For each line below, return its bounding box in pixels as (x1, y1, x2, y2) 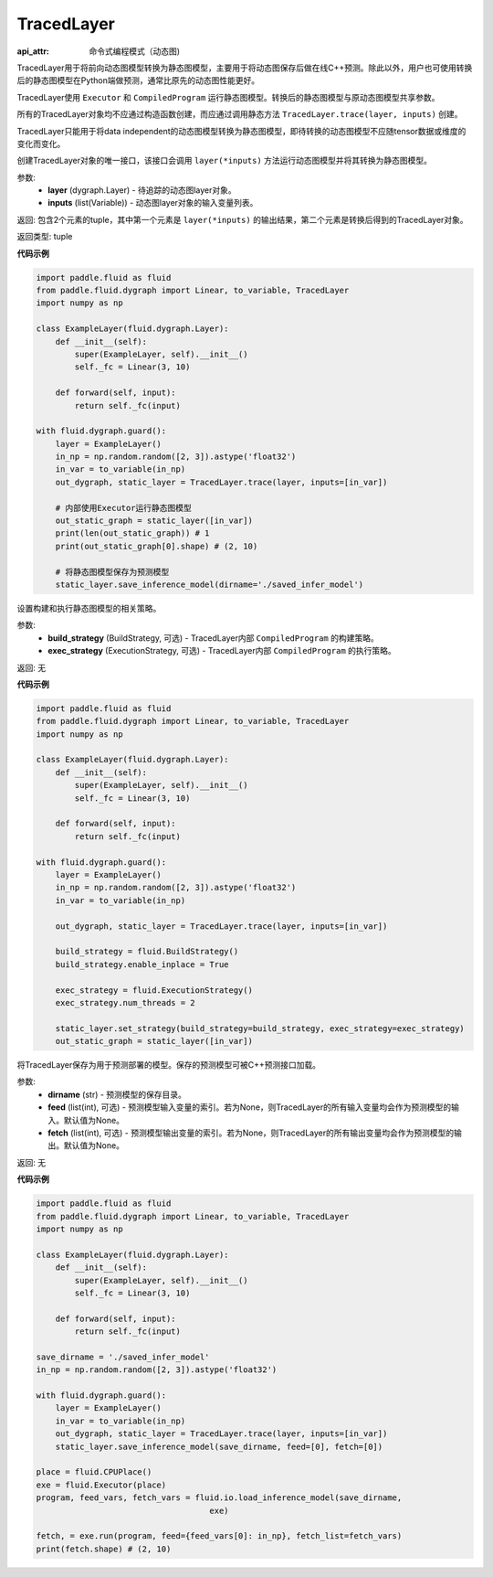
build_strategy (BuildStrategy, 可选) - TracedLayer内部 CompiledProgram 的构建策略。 (47, 632, 379, 644)
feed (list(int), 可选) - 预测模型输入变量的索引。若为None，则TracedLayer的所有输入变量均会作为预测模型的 (47, 1102, 452, 1113)
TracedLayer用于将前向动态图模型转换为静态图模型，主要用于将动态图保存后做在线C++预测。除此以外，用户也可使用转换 (16, 62, 473, 73)
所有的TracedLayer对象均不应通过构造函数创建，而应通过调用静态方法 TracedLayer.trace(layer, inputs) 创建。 (16, 109, 463, 120)
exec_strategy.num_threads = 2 (55, 997, 195, 1007)
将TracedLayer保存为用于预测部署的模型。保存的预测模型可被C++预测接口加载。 (16, 1060, 321, 1071)
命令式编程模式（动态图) (89, 46, 181, 57)
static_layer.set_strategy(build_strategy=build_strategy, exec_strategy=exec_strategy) (55, 1023, 465, 1033)
